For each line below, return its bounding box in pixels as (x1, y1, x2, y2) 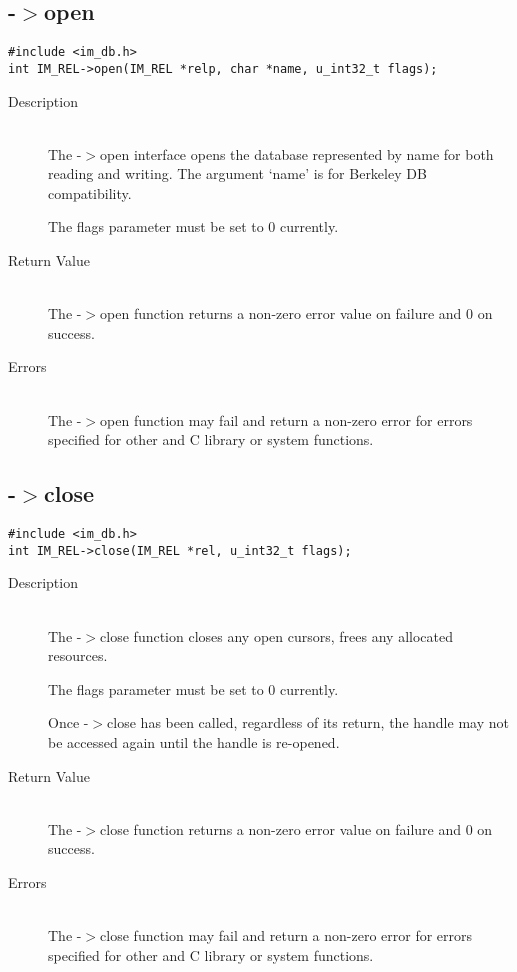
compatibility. (48, 182, 132, 203)
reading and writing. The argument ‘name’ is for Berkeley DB (48, 163, 427, 184)
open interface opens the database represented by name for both (100, 143, 494, 164)
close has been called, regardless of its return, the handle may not (107, 712, 509, 733)
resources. (48, 645, 108, 666)
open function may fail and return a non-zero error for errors (100, 409, 473, 430)
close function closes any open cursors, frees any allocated (100, 625, 453, 646)
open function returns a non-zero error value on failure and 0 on (100, 303, 493, 324)
